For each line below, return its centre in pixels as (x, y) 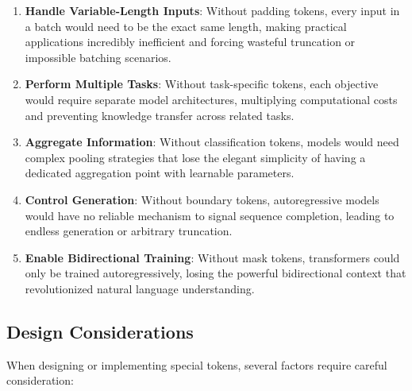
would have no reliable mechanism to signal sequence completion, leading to (210, 215)
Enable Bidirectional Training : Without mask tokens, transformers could (212, 257)
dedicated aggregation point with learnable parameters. (160, 173)
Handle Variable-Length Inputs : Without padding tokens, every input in (212, 10)
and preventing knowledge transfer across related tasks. (160, 115)
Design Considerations (100, 331)
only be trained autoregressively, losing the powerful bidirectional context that (216, 273)
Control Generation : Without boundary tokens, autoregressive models (202, 199)
